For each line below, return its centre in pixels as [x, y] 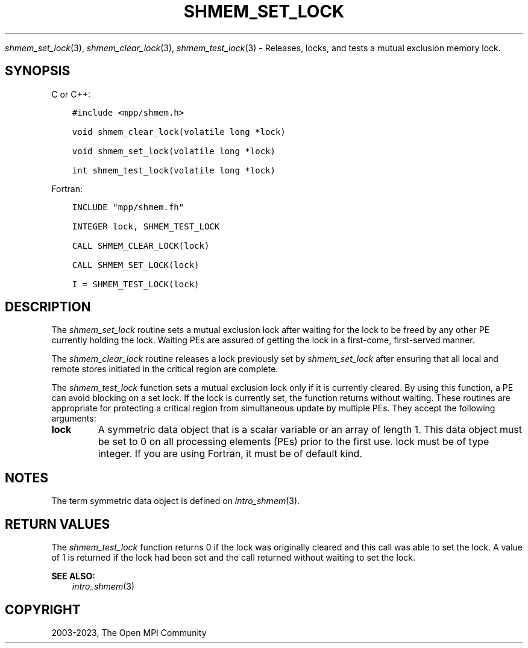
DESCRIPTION [48, 307]
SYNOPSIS [38, 71]
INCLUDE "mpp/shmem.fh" [128, 207]
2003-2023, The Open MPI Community [129, 632]
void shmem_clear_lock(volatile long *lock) [179, 132]
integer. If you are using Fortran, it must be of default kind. [230, 454]
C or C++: [71, 94]
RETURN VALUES [58, 524]
